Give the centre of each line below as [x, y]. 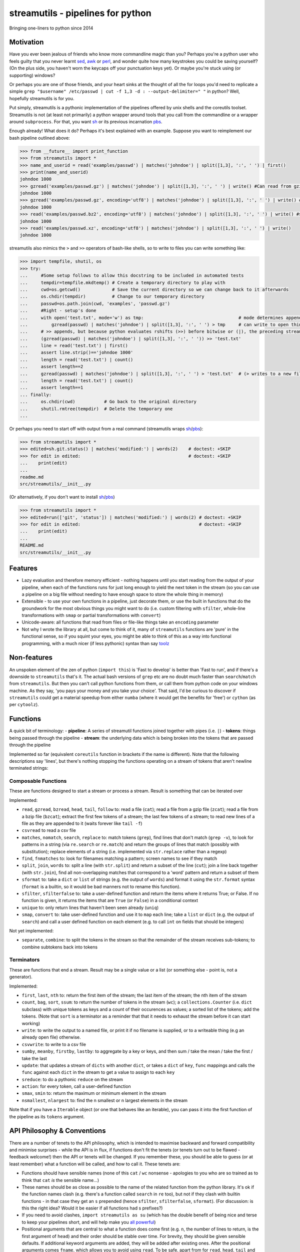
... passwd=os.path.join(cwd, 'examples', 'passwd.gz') [95, 303]
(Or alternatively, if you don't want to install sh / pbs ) [62, 497]
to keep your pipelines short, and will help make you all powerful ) [89, 1222]
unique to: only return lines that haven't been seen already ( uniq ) [90, 907]
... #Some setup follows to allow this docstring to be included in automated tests [132, 276]
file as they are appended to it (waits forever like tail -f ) [82, 823]
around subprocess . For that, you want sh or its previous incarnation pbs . [86, 121]
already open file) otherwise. [51, 1037]
